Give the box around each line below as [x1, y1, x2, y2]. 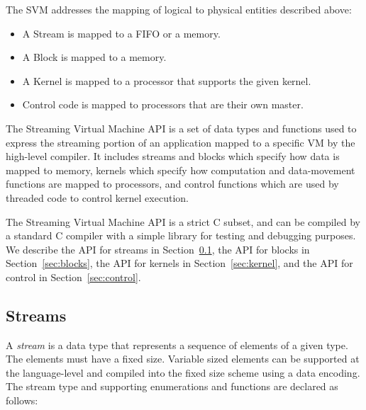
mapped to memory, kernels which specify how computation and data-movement [6, 162, 355, 177]
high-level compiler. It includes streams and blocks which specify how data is [6, 149, 340, 164]
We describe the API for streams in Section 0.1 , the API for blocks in [6, 241, 310, 256]
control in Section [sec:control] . [6, 269, 141, 284]
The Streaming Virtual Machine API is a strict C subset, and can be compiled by [6, 214, 360, 229]
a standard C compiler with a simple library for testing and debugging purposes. [6, 228, 356, 243]
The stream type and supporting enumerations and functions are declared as [6, 379, 338, 394]
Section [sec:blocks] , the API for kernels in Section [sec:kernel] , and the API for [6, 256, 353, 271]
